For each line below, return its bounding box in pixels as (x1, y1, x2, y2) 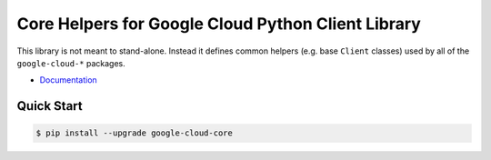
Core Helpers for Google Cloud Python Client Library (16, 14, 422, 34)
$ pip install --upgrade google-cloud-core (35, 128, 234, 138)
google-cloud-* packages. (16, 57, 126, 68)
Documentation (39, 75, 97, 85)
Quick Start (16, 98, 83, 114)
